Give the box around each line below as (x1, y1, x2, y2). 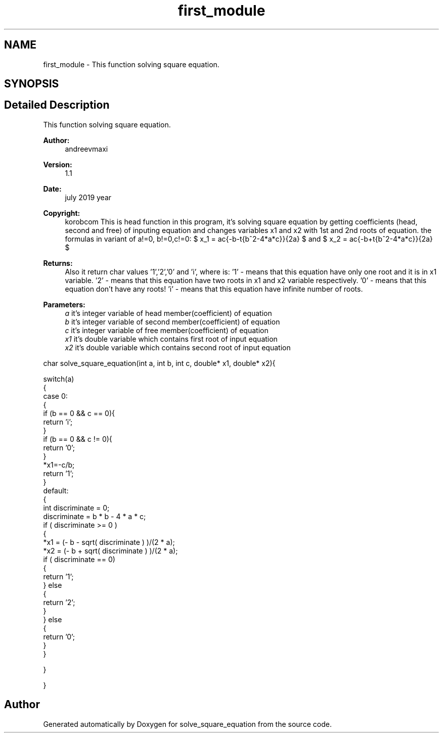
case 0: (43, 391, 68, 400)
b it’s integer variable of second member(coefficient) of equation (65, 317, 280, 326)
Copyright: (43, 208, 80, 217)
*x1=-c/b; (43, 460, 75, 469)
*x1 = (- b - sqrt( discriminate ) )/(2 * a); (43, 537, 175, 546)
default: (43, 486, 69, 495)
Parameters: (43, 300, 85, 309)
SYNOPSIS (4, 77, 59, 90)
